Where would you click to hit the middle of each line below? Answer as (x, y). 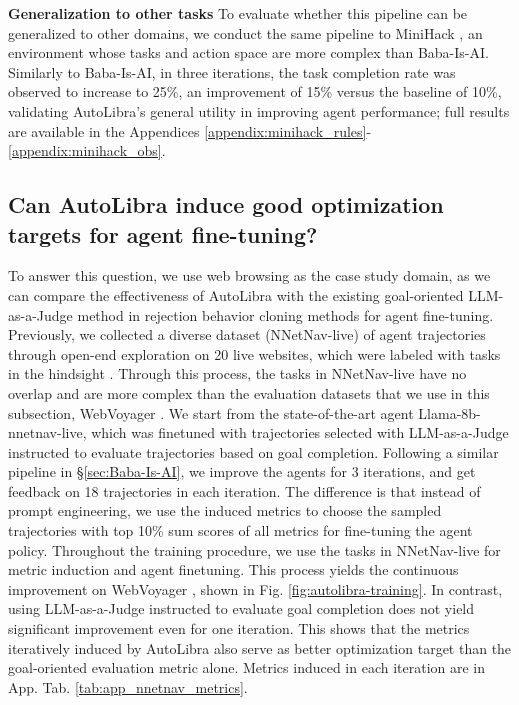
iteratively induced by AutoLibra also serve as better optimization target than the (260, 647)
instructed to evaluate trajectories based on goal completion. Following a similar (253, 451)
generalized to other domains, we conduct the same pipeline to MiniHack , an (245, 32)
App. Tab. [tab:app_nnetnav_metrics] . (128, 686)
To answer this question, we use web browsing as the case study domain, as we (249, 275)
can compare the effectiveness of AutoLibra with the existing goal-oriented (236, 294)
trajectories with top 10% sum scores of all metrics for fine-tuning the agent (240, 530)
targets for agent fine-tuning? (163, 233)
